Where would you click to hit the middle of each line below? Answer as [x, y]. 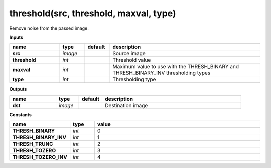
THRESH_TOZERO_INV [40, 157]
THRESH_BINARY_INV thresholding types [162, 73]
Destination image [126, 105]
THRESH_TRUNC [33, 144]
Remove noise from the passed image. [49, 28]
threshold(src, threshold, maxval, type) [93, 13]
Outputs [18, 89]
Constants [21, 114]
